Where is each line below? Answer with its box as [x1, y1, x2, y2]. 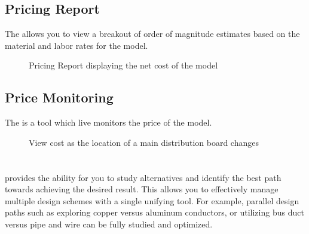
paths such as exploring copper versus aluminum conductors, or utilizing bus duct [5, 206, 304, 219]
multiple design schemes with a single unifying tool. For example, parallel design [5, 194, 299, 207]
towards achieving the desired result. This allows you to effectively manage [5, 183, 279, 195]
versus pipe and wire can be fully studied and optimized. [5, 217, 213, 230]
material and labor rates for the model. [5, 39, 148, 51]
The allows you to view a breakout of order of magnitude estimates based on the [5, 27, 300, 40]
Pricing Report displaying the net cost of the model [29, 59, 218, 71]
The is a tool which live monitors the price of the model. [5, 116, 212, 129]
